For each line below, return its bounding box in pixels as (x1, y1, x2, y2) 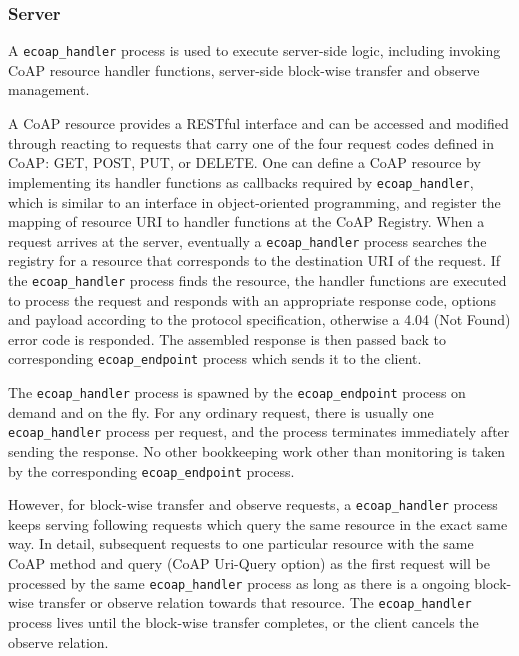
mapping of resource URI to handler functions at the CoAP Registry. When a (8, 211, 485, 232)
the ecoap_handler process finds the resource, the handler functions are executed (8, 269, 507, 290)
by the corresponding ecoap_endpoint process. (8, 460, 295, 481)
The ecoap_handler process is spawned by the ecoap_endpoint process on (8, 382, 466, 403)
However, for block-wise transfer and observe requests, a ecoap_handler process (8, 494, 498, 515)
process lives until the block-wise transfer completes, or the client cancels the (8, 611, 479, 632)
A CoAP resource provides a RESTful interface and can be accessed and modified (8, 113, 509, 134)
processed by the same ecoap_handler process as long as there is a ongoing (8, 572, 470, 593)
